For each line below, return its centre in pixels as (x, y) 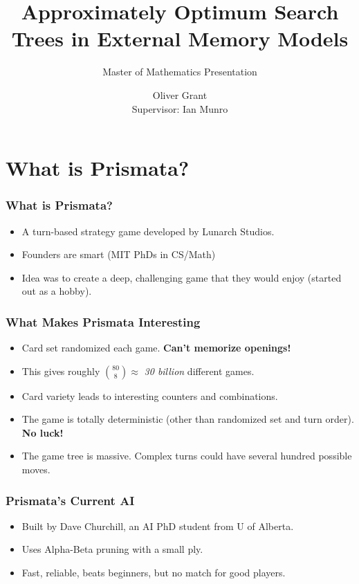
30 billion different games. (199, 371)
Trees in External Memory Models (180, 38)
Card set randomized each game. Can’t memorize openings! (156, 348)
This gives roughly (61, 371)
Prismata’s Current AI (70, 500)
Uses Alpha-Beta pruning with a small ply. (112, 549)
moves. (36, 469)
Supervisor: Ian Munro (180, 108)
